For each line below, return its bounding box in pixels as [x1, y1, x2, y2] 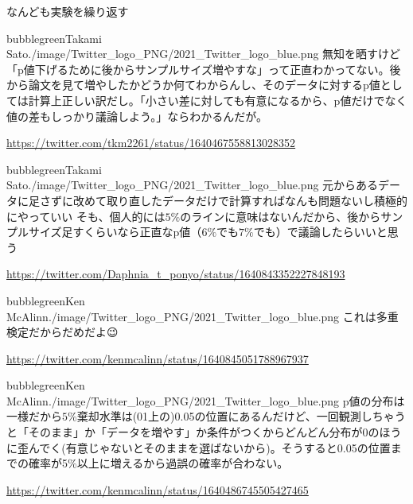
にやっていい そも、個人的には [6, 207, 166, 224]
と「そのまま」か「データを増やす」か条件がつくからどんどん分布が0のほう [6, 424, 402, 440]
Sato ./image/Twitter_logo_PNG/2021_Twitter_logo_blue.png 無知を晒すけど [6, 45, 401, 62]
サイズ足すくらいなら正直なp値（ [28, 223, 202, 240]
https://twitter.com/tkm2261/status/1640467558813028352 [6, 134, 296, 151]
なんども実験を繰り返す [6, 3, 129, 19]
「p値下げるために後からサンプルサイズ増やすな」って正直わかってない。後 [6, 60, 401, 77]
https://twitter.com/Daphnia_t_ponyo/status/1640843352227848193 [6, 266, 345, 282]
